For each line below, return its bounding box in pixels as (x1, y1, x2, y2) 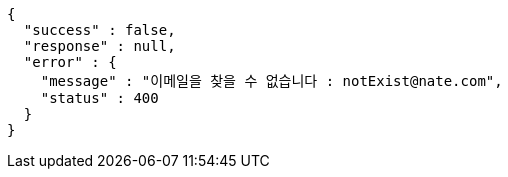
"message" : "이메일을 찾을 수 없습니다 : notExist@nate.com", (40, 73, 503, 89)
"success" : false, (23, 22, 176, 38)
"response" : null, (23, 38, 176, 54)
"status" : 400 (40, 90, 159, 106)
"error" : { (23, 54, 117, 70)
